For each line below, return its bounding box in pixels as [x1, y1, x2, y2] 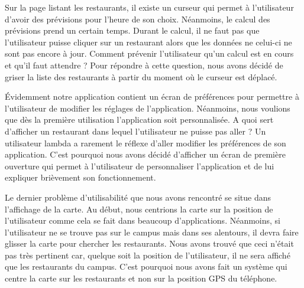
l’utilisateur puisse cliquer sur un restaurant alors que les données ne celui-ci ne [5, 35, 292, 48]
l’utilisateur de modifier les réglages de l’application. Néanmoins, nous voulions [5, 102, 290, 114]
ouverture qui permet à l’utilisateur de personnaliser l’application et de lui [5, 159, 274, 172]
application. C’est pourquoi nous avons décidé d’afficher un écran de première [5, 148, 286, 161]
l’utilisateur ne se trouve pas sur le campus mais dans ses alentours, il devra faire [5, 225, 299, 238]
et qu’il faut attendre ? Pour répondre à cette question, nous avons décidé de [5, 58, 283, 71]
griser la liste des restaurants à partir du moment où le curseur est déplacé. [5, 70, 277, 83]
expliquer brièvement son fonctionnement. [5, 171, 156, 184]
